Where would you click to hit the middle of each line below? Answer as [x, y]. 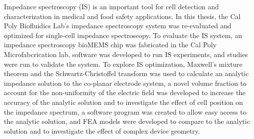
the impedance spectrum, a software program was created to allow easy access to [125, 111]
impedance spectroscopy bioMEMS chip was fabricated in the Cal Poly [110, 45]
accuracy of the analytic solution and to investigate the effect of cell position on [124, 102]
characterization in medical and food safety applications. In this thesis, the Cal [122, 16]
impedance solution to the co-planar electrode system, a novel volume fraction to [125, 83]
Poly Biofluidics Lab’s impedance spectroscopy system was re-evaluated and [118, 26]
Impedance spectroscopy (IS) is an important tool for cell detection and [112, 6]
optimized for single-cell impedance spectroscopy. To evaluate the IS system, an [123, 35]
